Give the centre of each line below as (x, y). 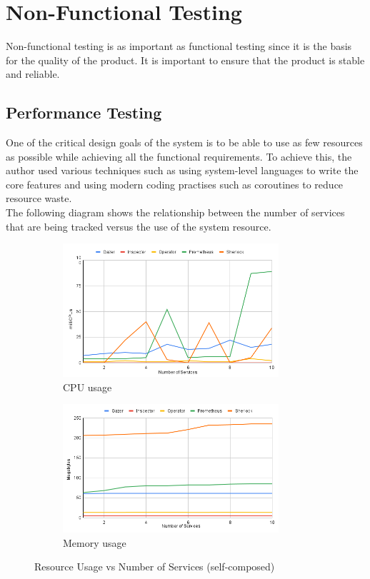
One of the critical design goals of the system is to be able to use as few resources (184, 142)
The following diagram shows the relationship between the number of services (175, 212)
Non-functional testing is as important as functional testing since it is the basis (179, 46)
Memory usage (95, 542)
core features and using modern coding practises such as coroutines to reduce (175, 184)
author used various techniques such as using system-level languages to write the (182, 170)
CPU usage (87, 387)
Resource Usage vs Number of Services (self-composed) (155, 567)
